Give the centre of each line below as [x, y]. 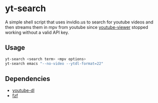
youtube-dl [23, 90]
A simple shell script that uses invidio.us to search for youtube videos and [79, 22]
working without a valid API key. [37, 32]
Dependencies [28, 79]
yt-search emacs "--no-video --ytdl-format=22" [54, 63]
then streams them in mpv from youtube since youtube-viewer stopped [77, 27]
